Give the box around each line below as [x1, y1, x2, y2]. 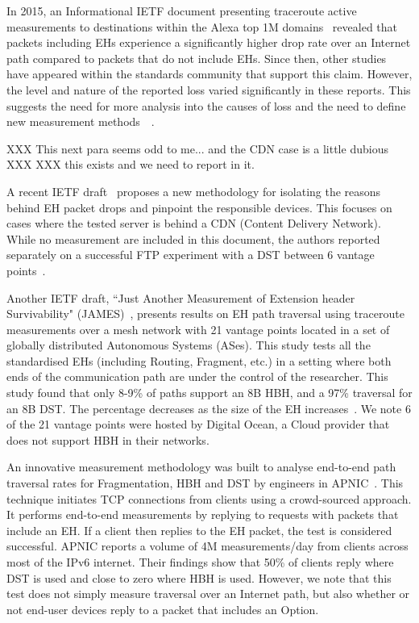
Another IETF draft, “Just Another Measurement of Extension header [6, 289, 355, 306]
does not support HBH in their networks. [6, 431, 209, 448]
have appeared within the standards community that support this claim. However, [6, 65, 413, 82]
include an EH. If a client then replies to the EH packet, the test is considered [6, 521, 392, 538]
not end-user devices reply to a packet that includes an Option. [6, 600, 319, 617]
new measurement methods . [6, 113, 155, 130]
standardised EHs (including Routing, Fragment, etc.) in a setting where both [6, 352, 392, 369]
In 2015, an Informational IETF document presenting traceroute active [6, 2, 357, 19]
